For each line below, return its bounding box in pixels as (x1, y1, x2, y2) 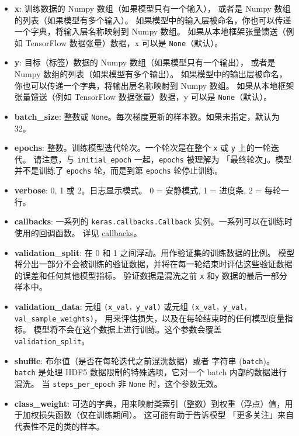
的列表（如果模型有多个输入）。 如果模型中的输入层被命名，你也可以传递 (14, 13, 291, 26)
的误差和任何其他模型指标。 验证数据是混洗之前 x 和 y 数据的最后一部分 (14, 269, 287, 281)
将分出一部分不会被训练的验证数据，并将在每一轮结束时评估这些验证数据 (14, 258, 293, 270)
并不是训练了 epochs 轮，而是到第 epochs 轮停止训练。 (14, 164, 223, 177)
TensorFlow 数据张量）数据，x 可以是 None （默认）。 (25, 36, 223, 49)
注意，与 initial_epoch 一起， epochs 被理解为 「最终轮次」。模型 (41, 153, 292, 165)
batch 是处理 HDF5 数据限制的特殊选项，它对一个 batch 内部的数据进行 (14, 366, 287, 378)
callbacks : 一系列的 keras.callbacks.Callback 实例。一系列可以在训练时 (14, 215, 293, 227)
